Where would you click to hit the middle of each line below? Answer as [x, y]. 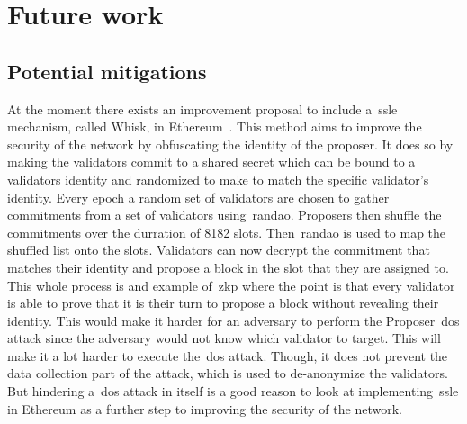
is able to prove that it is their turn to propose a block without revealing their [223, 303]
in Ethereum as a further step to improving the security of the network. [205, 408]
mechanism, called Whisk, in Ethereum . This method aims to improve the [215, 126]
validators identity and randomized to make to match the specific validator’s [218, 179]
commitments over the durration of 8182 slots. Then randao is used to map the [227, 232]
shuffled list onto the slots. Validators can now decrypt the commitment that [219, 250]
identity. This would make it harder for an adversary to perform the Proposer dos [233, 320]
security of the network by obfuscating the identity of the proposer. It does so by [230, 144]
